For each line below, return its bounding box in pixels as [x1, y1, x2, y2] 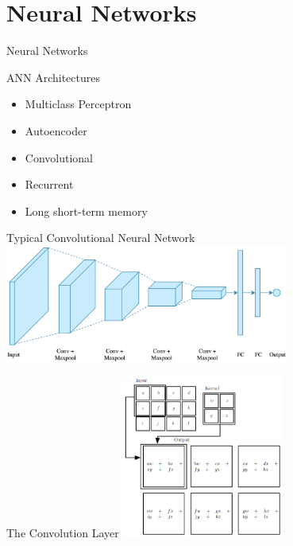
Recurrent [25, 176, 74, 193]
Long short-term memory [25, 202, 148, 219]
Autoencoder [25, 122, 87, 138]
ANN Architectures [6, 68, 100, 85]
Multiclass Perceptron [25, 96, 132, 112]
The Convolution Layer [6, 524, 119, 540]
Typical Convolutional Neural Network [6, 229, 195, 246]
